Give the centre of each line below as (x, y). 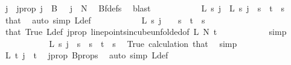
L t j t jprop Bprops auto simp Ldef (87, 55)
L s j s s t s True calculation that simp (143, 43)
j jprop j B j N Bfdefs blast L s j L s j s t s (145, 8)
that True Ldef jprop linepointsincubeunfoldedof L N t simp (146, 32)
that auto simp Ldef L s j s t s (105, 20)
